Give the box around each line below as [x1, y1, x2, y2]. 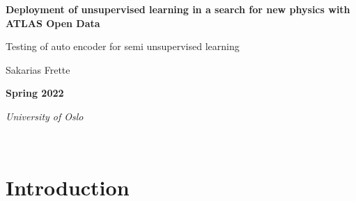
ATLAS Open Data [6, 15, 100, 30]
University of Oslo [6, 108, 84, 123]
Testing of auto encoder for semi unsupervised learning [6, 39, 240, 54]
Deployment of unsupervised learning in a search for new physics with [6, 2, 350, 16]
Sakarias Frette [6, 62, 70, 77]
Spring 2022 [6, 86, 64, 100]
